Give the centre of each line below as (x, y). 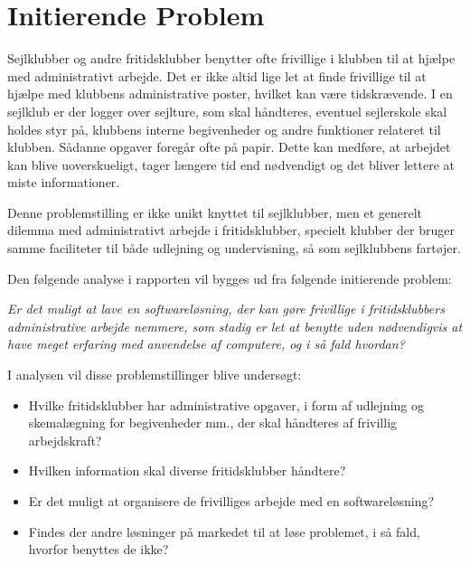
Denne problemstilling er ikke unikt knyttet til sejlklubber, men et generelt (215, 212)
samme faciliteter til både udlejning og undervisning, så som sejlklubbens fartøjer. (234, 248)
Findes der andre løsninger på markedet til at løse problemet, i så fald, (224, 531)
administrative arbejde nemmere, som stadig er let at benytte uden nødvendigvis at (235, 326)
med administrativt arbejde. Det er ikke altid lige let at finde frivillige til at (217, 75)
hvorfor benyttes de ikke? (99, 549)
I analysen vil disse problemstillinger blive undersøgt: (155, 375)
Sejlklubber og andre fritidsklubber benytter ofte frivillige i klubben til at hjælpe (231, 58)
